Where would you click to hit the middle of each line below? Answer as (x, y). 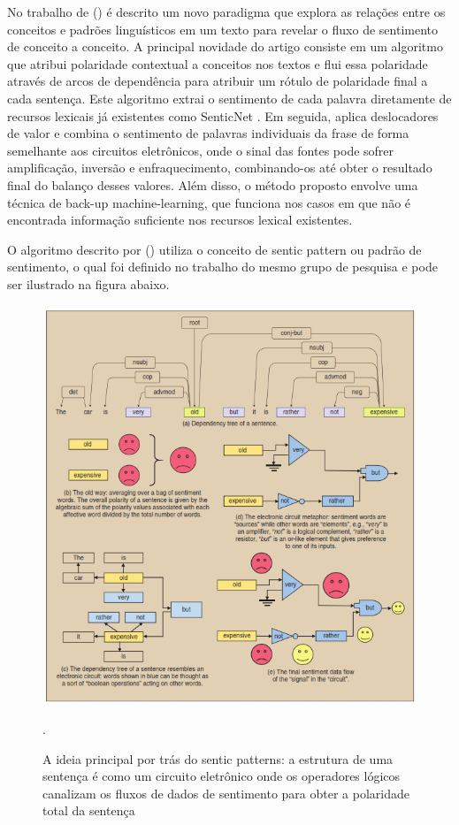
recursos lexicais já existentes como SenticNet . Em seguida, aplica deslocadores (223, 115)
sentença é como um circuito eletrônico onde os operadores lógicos (222, 776)
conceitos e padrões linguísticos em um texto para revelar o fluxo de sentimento (222, 29)
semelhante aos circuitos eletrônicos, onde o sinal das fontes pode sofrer (201, 150)
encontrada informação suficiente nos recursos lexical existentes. (180, 220)
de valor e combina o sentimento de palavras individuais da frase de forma (208, 133)
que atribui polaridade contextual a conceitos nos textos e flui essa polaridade (218, 63)
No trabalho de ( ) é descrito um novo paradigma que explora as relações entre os (226, 11)
